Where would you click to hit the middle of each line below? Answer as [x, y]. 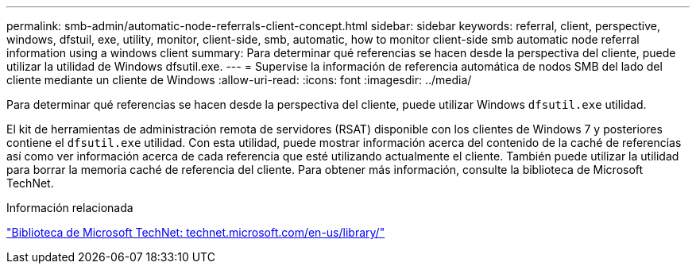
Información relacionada [70, 208]
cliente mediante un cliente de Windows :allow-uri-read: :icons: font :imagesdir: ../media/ [239, 80]
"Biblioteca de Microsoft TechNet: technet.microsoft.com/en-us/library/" [196, 232]
